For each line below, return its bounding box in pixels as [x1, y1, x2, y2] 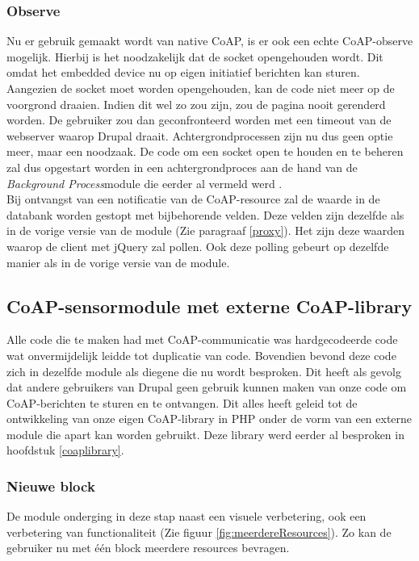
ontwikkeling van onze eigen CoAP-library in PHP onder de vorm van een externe [6, 410, 413, 427]
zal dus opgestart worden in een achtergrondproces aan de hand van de [6, 158, 358, 175]
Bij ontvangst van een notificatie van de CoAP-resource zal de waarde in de [6, 190, 380, 207]
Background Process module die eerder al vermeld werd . [6, 174, 283, 191]
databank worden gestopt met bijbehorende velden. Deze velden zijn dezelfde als [6, 206, 404, 223]
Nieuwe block [6, 476, 95, 496]
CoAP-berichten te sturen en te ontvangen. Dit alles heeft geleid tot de [6, 394, 358, 411]
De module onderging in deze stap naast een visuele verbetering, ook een [6, 508, 367, 525]
